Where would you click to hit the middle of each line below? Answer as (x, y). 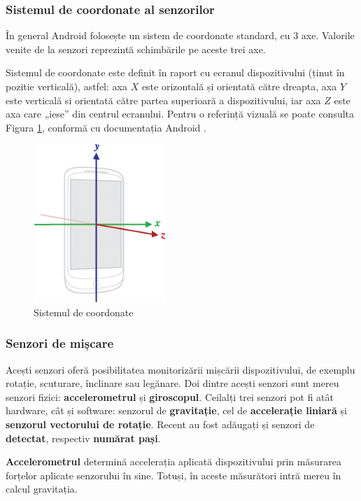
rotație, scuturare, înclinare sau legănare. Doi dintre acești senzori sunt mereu (172, 383)
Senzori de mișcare (60, 343)
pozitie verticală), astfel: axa (66, 86)
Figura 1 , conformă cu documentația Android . (106, 127)
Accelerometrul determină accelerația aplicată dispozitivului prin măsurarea (174, 461)
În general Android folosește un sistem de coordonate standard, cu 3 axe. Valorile (180, 35)
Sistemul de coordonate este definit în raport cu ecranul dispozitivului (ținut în (175, 72)
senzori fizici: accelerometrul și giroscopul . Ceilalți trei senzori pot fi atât (170, 396)
